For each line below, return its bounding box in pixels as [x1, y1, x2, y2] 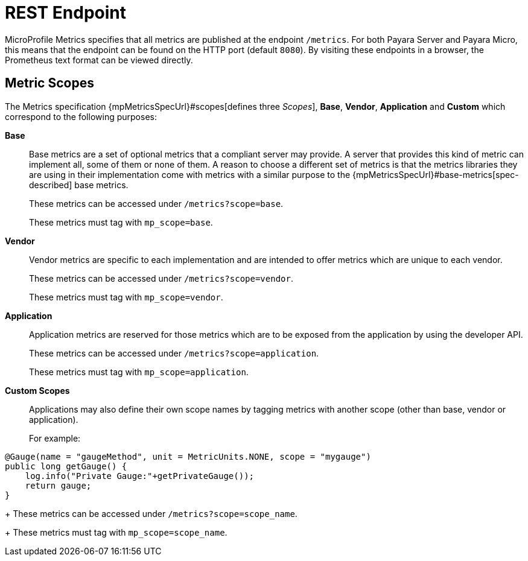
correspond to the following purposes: [5, 111, 157, 122]
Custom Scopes [5, 385, 70, 396]
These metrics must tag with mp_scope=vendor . [29, 291, 223, 302]
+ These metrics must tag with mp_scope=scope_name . [5, 527, 227, 537]
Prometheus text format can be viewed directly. [5, 54, 193, 65]
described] [29, 179, 72, 190]
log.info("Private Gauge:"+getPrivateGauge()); [25, 471, 255, 481]
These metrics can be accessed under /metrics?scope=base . [29, 198, 284, 209]
